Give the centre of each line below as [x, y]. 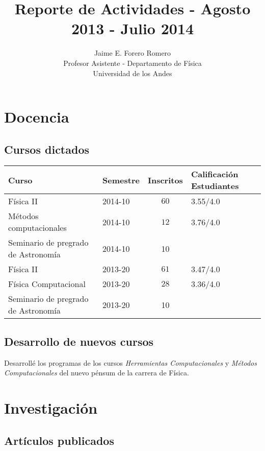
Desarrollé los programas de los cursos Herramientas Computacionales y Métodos [130, 362]
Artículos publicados [59, 440]
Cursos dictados [47, 149]
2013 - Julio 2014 [132, 28]
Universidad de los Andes [132, 73]
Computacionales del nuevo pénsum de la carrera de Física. [97, 373]
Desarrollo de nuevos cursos [79, 341]
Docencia [37, 117]
